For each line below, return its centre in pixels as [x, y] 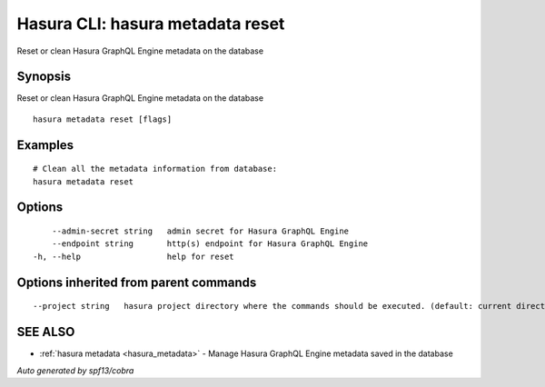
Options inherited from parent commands [137, 282]
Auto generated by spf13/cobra [75, 370]
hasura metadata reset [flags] [103, 119]
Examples [45, 145]
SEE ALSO [46, 332]
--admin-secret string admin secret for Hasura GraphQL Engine [200, 231]
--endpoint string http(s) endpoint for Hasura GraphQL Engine [210, 244]
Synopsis [44, 77]
